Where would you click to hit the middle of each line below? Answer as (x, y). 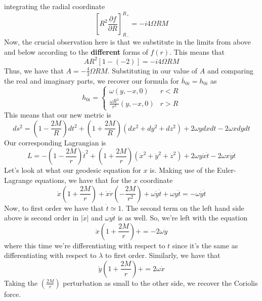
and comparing (230, 70)
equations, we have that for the (83, 180)
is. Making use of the (182, 170)
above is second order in (41, 218)
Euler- (226, 170)
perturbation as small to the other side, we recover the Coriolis (160, 283)
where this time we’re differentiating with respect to (85, 245)
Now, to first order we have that (54, 208)
